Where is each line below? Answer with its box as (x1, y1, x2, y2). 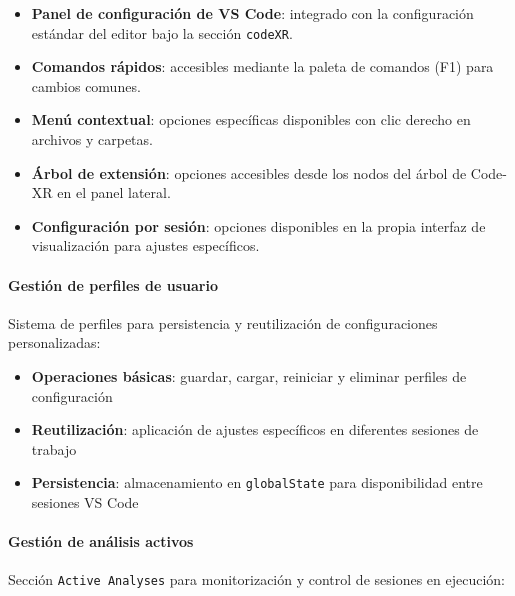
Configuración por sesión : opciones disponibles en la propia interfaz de (31, 215, 486, 236)
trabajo (31, 438, 77, 459)
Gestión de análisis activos (8, 531, 194, 552)
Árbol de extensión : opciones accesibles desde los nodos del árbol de (31, 162, 467, 183)
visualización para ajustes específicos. (31, 235, 260, 256)
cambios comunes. (31, 75, 141, 96)
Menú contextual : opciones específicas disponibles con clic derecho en (31, 109, 471, 130)
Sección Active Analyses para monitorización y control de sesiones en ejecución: (8, 569, 505, 590)
